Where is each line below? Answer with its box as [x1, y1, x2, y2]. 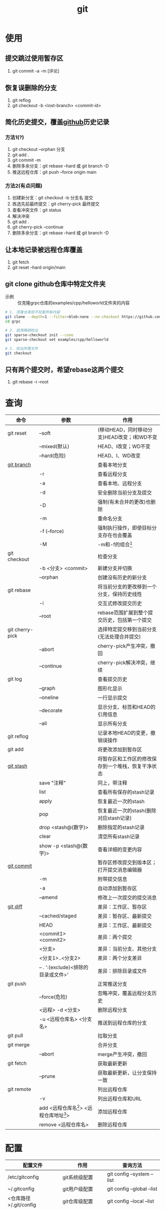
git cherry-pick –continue [12, 224, 64, 230]
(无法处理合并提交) [97, 633, 141, 640]
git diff [7, 903, 23, 910]
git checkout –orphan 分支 [12, 146, 65, 152]
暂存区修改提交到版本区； [97, 859, 157, 866]
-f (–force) [39, 528, 64, 535]
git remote [7, 1086, 31, 1093]
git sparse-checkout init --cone [5, 332, 74, 338]
